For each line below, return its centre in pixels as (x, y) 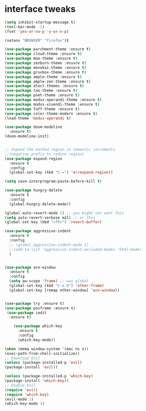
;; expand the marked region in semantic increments (60, 150)
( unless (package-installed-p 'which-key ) (49, 376)
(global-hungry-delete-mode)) (40, 204)
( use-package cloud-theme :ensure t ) (43, 54)
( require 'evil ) (21, 390)
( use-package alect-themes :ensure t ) (44, 86)
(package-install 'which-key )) (37, 381)
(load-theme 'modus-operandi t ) (38, 118)
